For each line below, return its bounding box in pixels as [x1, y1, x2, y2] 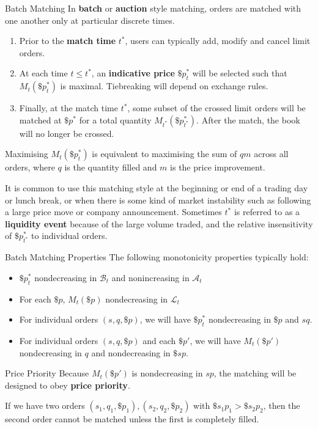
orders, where [5, 161, 55, 174]
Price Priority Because [5, 367, 89, 380]
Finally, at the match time [19, 101, 118, 114]
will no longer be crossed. [19, 127, 114, 139]
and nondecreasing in [91, 346, 171, 359]
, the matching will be [213, 367, 297, 380]
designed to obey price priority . [5, 378, 130, 391]
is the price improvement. [170, 161, 265, 174]
